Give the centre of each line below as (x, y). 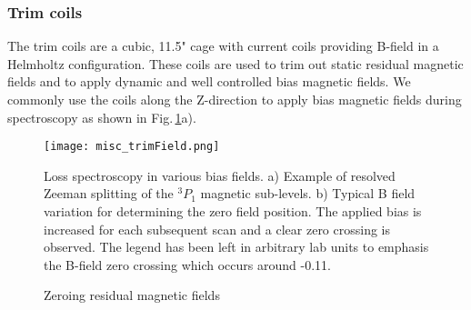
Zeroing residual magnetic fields (132, 295)
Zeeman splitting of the (109, 193)
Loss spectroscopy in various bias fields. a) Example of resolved (220, 175)
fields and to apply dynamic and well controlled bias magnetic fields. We (209, 81)
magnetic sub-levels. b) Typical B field (308, 193)
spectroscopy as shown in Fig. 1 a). (102, 117)
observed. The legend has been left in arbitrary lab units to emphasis (236, 247)
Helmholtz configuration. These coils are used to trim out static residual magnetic (235, 63)
